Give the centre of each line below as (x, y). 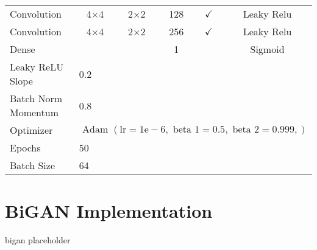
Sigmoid (267, 49)
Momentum (34, 112)
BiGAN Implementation (109, 211)
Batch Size (32, 165)
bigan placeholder (38, 240)
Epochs (25, 148)
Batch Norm (36, 98)
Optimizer (31, 130)
